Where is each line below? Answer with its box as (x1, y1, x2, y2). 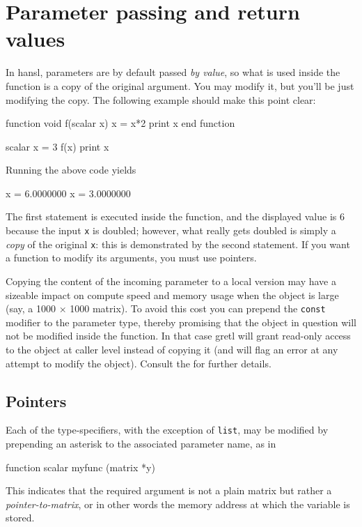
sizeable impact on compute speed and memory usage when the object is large (6, 287, 339, 302)
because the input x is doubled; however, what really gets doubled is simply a (6, 223, 336, 238)
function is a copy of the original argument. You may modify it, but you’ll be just (6, 78, 354, 93)
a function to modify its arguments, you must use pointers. (6, 250, 257, 265)
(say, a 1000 (6, 301, 56, 316)
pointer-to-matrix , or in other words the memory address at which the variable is (6, 496, 350, 511)
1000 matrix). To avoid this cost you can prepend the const (70, 301, 326, 316)
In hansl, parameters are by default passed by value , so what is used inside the (6, 65, 340, 79)
